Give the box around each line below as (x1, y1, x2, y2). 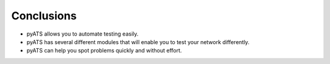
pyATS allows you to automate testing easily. (26, 30, 139, 37)
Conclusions (11, 9, 77, 22)
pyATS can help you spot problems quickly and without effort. (26, 47, 182, 54)
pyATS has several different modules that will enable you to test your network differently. (26, 38, 250, 45)
